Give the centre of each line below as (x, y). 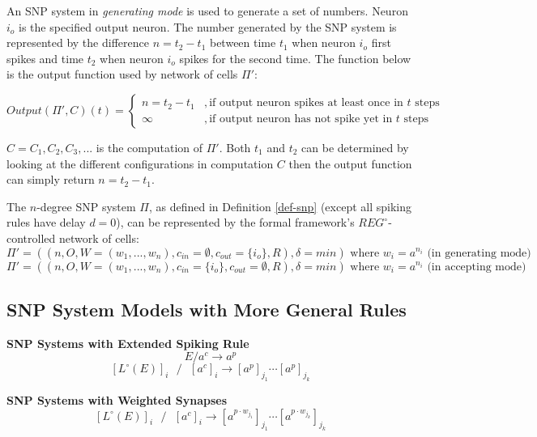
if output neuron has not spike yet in (301, 119)
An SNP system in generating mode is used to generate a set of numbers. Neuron (207, 11)
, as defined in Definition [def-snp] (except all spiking (280, 206)
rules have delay (46, 222)
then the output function (350, 163)
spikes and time (45, 58)
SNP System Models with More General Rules (207, 309)
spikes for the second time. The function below (295, 58)
